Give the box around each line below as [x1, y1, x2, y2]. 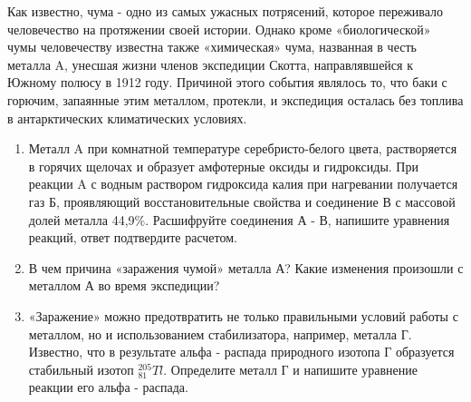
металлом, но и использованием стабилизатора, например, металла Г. [28, 324, 412, 343]
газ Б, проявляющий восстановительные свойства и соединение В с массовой [28, 191, 456, 211]
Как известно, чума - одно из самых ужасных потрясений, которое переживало [7, 2, 444, 20]
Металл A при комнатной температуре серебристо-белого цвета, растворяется [28, 139, 457, 158]
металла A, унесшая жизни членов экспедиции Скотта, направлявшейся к [7, 54, 413, 74]
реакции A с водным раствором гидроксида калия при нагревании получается [28, 174, 458, 193]
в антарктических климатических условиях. [7, 108, 247, 127]
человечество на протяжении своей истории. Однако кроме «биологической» [7, 19, 431, 38]
